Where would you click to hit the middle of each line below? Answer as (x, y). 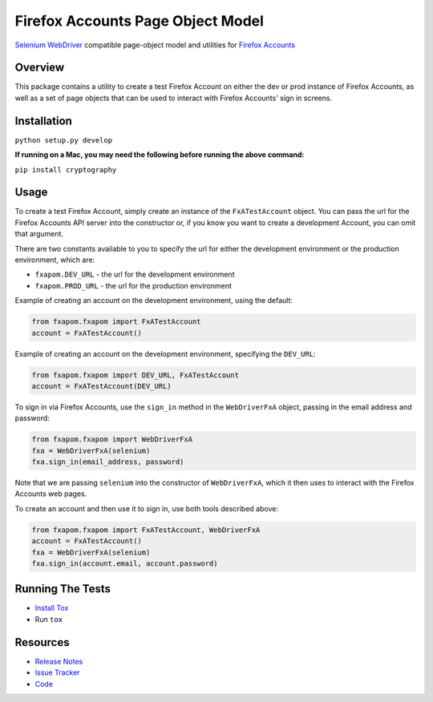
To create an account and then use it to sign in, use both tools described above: (146, 508)
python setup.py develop (63, 140)
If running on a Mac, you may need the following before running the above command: (160, 155)
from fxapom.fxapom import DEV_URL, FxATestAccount (136, 375)
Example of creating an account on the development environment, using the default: (154, 301)
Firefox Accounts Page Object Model (140, 21)
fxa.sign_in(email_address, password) (108, 462)
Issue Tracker (57, 672)
